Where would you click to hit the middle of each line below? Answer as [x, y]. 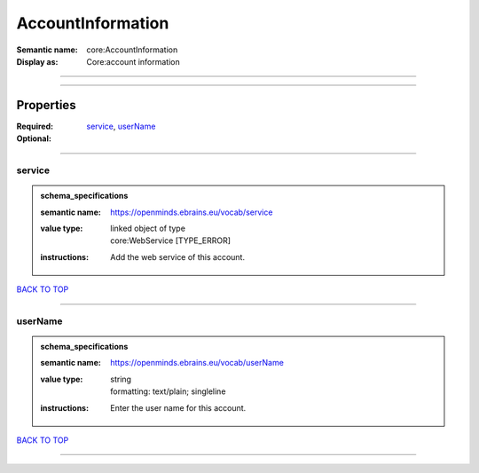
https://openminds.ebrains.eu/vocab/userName [197, 363]
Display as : [37, 61]
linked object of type [148, 228]
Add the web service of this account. [178, 256]
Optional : [34, 138]
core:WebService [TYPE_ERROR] [170, 240]
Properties [46, 105]
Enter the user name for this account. [178, 407]
